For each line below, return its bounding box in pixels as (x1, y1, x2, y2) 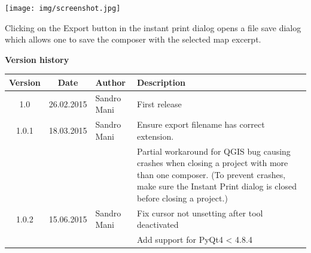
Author (95, 76, 126, 88)
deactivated (137, 218, 179, 231)
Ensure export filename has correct (137, 118, 265, 131)
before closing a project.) (137, 192, 228, 204)
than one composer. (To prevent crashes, (137, 168, 286, 180)
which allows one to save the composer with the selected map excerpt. (5, 33, 261, 46)
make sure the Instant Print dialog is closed (137, 180, 297, 192)
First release (137, 97, 182, 110)
